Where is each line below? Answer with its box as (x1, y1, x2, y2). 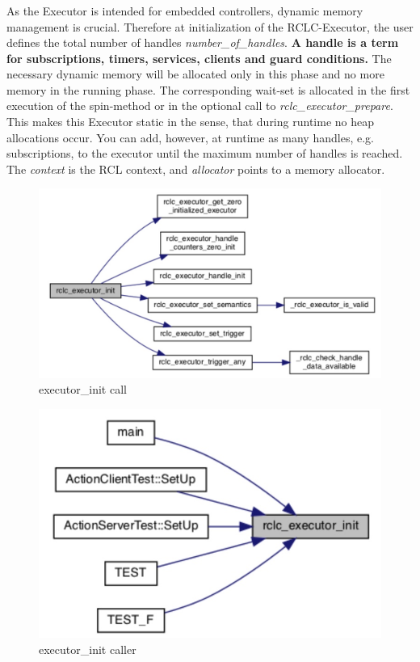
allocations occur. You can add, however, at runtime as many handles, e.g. (6, 129, 374, 145)
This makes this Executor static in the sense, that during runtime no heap (6, 113, 374, 130)
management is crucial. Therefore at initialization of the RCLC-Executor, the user (6, 18, 414, 35)
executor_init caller (39, 640, 136, 657)
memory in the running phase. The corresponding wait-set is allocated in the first (6, 81, 410, 98)
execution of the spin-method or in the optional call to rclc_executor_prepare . (6, 97, 393, 114)
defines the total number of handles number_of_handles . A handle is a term (6, 34, 399, 51)
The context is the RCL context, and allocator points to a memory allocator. (6, 160, 385, 177)
